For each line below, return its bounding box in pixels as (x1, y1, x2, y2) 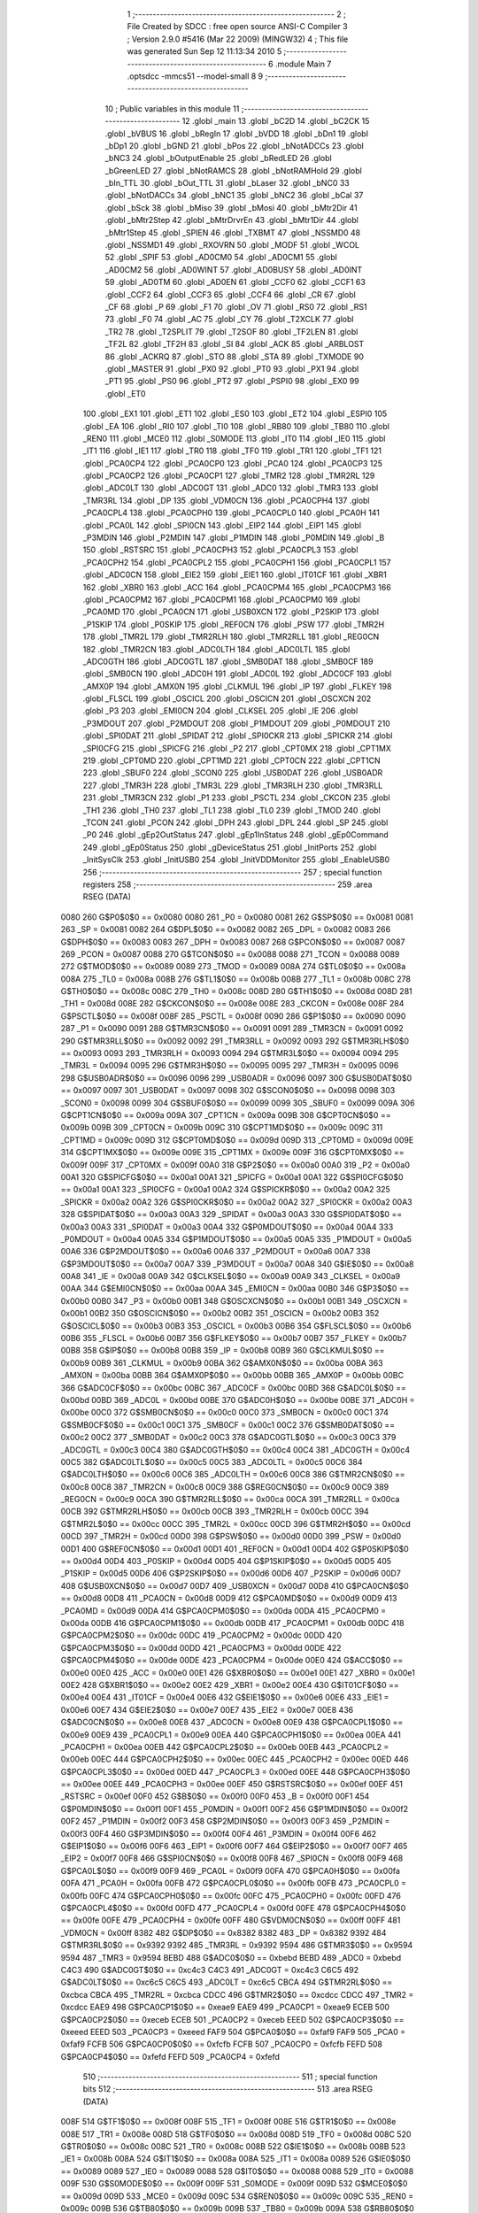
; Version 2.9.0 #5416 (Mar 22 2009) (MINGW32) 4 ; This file (127, 34, 349, 44)
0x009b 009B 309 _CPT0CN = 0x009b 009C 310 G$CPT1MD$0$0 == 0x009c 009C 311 (60, 1122, 383, 1133)
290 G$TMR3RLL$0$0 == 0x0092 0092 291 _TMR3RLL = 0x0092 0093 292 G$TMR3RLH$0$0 (60, 1036, 410, 1046)
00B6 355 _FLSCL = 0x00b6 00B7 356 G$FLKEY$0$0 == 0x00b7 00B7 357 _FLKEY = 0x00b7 (60, 1333, 407, 1344)
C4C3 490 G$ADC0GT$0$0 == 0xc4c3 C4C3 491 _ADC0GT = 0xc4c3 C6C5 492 (60, 1964, 358, 1975)
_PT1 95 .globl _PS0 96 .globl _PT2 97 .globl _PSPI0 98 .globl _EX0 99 (104, 376, 360, 387)
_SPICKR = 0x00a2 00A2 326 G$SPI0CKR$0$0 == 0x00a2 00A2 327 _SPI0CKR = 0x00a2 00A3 (60, 1196, 412, 1207)
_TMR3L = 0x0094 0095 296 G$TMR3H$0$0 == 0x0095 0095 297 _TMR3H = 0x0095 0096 (60, 1060, 399, 1071)
